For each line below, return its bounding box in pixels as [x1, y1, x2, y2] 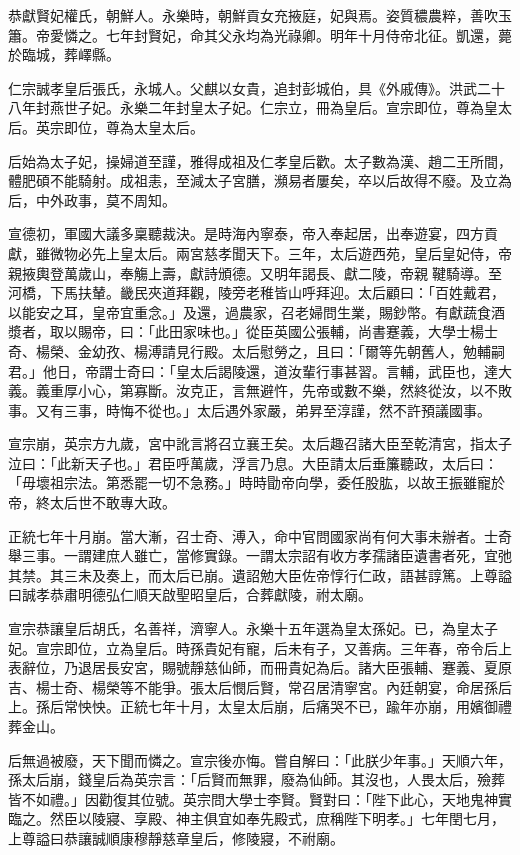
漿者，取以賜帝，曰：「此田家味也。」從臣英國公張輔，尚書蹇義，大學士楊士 [8, 321, 498, 342]
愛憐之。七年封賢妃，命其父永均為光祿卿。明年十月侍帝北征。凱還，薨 [49, 24, 512, 45]
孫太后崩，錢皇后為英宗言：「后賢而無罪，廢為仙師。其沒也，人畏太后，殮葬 [8, 769, 505, 790]
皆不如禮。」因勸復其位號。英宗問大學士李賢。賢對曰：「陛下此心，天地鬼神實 [8, 788, 512, 809]
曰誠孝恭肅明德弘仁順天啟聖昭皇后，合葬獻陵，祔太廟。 [8, 584, 372, 605]
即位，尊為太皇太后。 [63, 116, 204, 137]
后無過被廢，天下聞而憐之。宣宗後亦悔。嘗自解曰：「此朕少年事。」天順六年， [8, 749, 512, 770]
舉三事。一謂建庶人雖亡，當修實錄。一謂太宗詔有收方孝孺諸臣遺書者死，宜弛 [8, 545, 512, 566]
